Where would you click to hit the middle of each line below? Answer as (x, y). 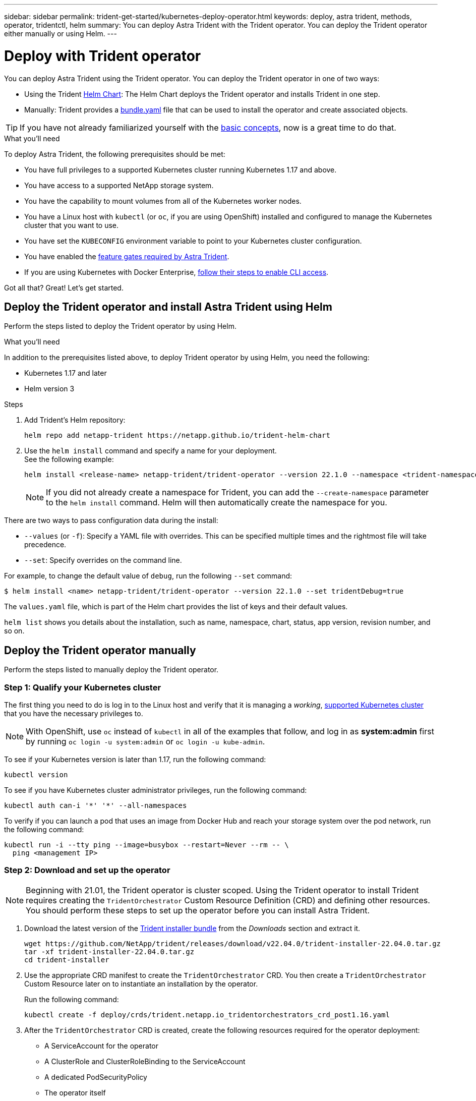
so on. (14, 631)
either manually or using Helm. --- (61, 34)
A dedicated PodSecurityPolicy (96, 1077)
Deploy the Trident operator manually (100, 650)
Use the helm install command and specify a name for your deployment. (151, 451)
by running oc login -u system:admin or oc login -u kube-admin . (145, 741)
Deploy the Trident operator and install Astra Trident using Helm (168, 307)
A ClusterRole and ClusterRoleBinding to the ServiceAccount (145, 1061)
